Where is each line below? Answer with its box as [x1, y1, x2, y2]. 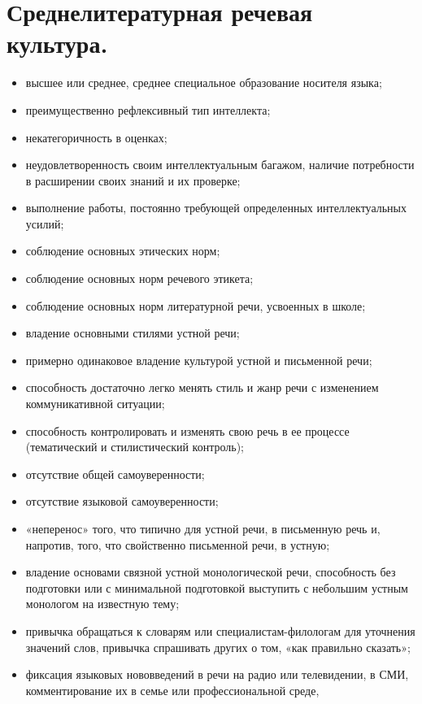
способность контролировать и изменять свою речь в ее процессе [25, 422, 350, 439]
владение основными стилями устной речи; [25, 324, 240, 341]
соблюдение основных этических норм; [25, 242, 220, 259]
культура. [7, 27, 108, 60]
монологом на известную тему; [25, 595, 180, 612]
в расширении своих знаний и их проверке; [25, 172, 241, 189]
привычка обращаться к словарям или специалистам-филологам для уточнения [25, 622, 415, 639]
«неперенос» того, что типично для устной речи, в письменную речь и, [25, 520, 381, 537]
